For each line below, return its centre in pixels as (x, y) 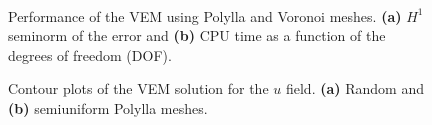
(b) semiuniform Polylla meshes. (108, 107)
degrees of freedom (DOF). (90, 54)
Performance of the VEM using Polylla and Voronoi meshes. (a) (205, 15)
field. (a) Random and (354, 88)
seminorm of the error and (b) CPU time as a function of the (197, 35)
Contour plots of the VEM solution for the (138, 88)
